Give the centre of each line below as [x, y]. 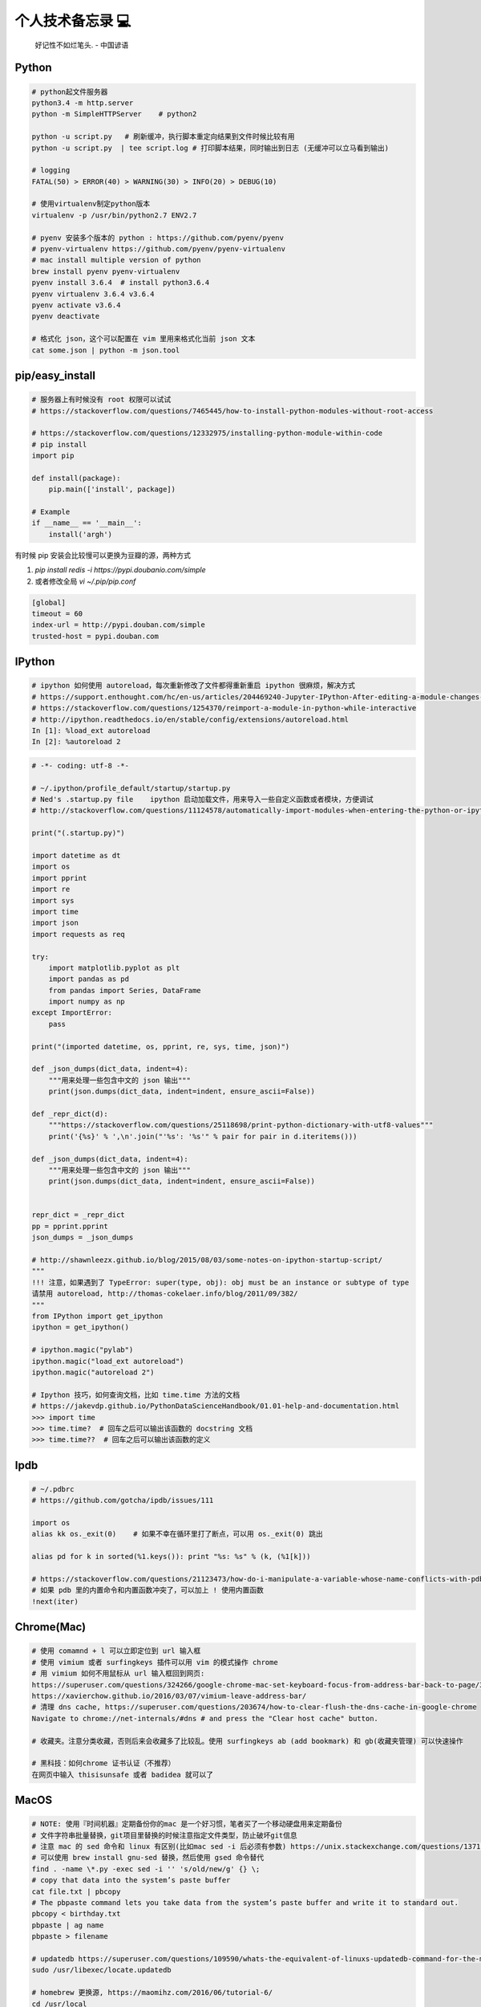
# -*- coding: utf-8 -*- [81, 765]
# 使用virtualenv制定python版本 [91, 204]
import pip [53, 456]
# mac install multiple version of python [116, 260]
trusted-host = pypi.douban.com [95, 636]
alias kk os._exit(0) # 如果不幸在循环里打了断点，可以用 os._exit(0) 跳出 [178, 1534]
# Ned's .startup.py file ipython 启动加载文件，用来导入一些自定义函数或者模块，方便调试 [203, 800]
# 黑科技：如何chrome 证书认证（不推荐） [103, 1763]
